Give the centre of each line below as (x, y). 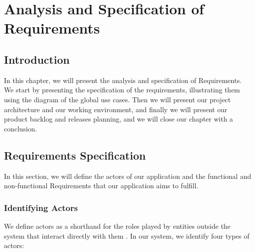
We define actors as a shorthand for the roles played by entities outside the (117, 226)
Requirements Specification (75, 155)
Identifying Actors (41, 207)
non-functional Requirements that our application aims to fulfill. (101, 186)
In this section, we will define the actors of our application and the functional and (128, 176)
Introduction (37, 59)
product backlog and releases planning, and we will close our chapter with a (119, 119)
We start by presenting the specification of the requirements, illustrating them (122, 90)
